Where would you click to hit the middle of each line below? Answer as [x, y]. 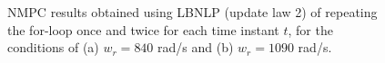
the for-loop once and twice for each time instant [143, 29]
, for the [310, 29]
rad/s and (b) [196, 47]
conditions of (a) [53, 47]
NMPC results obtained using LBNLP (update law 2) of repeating [192, 12]
